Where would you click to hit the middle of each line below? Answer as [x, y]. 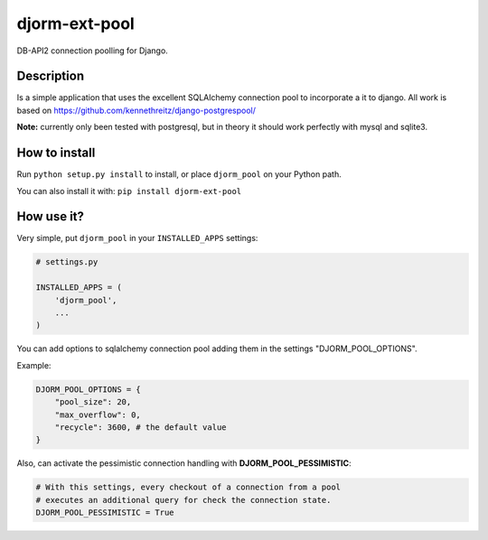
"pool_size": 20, [93, 402]
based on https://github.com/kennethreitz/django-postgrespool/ [136, 110]
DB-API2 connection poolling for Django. [93, 51]
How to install [56, 153]
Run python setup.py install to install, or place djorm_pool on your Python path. [179, 174]
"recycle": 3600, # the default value [141, 427]
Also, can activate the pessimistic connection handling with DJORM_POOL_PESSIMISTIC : [184, 463]
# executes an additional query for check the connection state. [183, 500]
